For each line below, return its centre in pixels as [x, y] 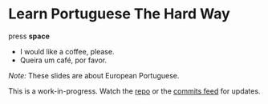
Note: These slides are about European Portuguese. [94, 75]
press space [29, 36]
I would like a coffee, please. [67, 51]
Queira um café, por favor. [63, 60]
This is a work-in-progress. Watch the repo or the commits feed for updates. [134, 91]
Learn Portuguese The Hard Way [119, 14]
